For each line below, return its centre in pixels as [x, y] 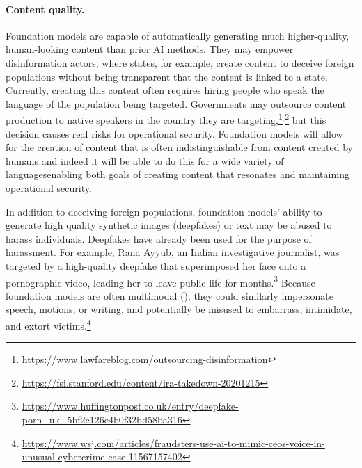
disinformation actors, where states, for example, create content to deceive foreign [180, 62]
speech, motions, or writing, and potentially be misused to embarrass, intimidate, [179, 309]
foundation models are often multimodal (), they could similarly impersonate [170, 295]
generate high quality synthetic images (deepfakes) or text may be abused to [169, 225]
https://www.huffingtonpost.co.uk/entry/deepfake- [130, 406]
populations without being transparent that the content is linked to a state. [167, 76]
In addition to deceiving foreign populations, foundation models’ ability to [164, 211]
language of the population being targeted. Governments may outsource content [176, 103]
